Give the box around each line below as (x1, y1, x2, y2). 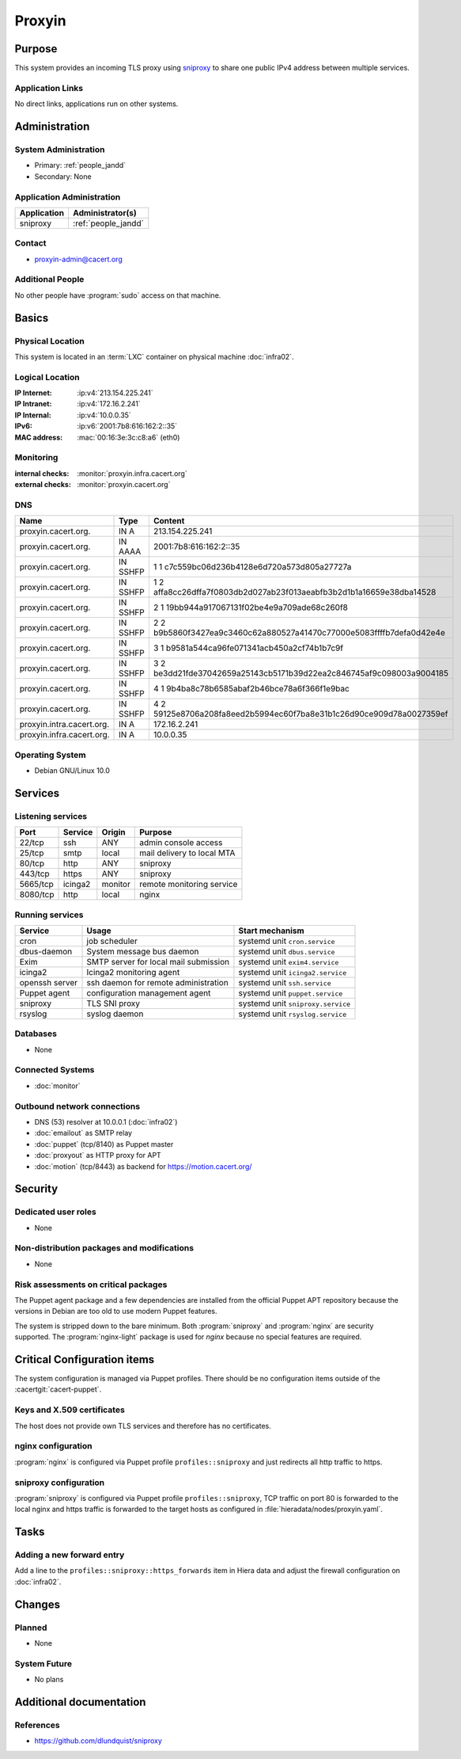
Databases (14, 1028, 57, 1039)
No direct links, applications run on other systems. (14, 99, 179, 109)
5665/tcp (19, 879, 55, 890)
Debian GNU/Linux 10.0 (34, 766, 111, 775)
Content (153, 516, 185, 527)
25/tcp (19, 847, 44, 859)
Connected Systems (14, 1064, 95, 1076)
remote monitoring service (139, 879, 238, 890)
